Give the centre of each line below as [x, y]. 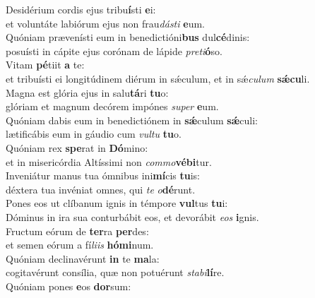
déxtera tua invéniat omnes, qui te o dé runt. [101, 189]
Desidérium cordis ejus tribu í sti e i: [81, 9]
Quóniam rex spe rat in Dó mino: [77, 147]
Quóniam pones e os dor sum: [69, 286]
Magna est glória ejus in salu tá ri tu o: [87, 92]
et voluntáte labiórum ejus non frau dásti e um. [105, 23]
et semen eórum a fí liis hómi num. [80, 245]
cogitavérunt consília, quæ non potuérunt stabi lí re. [115, 272]
